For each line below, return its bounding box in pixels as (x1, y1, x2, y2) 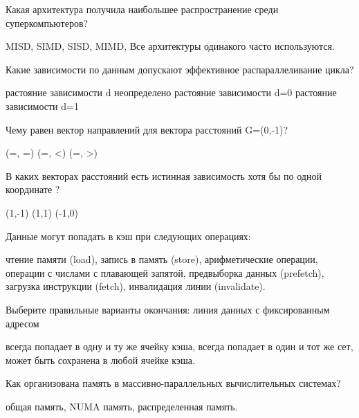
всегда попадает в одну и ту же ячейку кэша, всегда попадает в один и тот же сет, (6, 339, 353, 354)
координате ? (6, 182, 60, 197)
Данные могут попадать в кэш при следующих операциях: (6, 228, 251, 243)
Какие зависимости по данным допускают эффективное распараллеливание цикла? (6, 62, 354, 76)
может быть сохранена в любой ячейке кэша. (6, 352, 195, 367)
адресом (6, 316, 39, 330)
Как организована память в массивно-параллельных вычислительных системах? (6, 376, 341, 390)
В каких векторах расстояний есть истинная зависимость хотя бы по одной (6, 168, 322, 183)
